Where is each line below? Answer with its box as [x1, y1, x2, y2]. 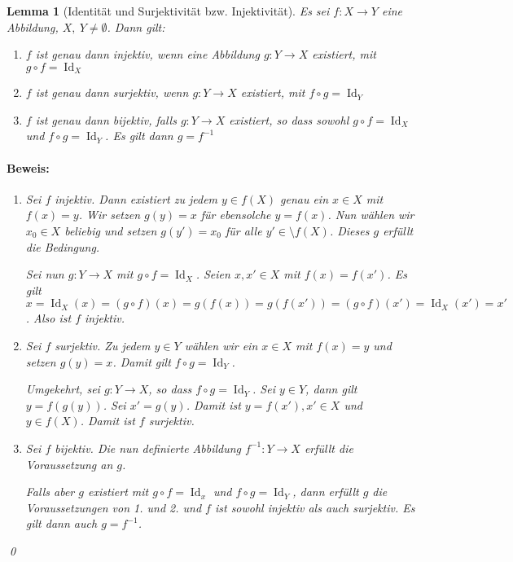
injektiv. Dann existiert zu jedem [55, 190, 218, 207]
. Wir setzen [78, 206, 141, 223]
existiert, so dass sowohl [229, 111, 349, 128]
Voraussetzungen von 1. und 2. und [25, 498, 202, 516]
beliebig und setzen [64, 222, 157, 239]
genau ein [279, 190, 329, 207]
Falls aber [25, 483, 75, 500]
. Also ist [25, 310, 72, 327]
